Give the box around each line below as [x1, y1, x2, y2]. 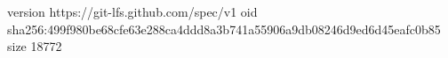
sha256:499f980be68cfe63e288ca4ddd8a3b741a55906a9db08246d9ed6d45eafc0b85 [7, 19, 441, 38]
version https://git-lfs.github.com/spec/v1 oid [7, 3, 258, 20]
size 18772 [7, 37, 62, 55]
